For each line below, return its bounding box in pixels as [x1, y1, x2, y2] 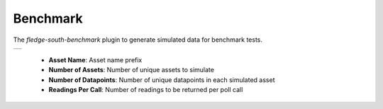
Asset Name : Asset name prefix [48, 55, 143, 64]
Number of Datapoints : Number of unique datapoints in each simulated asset [48, 75, 275, 84]
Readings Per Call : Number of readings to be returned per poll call [48, 86, 243, 94]
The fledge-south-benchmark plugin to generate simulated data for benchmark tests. [13, 35, 262, 44]
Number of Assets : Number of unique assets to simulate [48, 66, 214, 74]
